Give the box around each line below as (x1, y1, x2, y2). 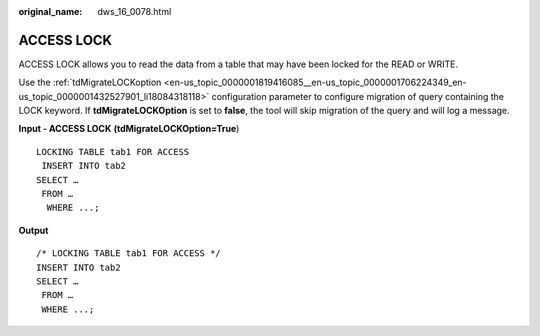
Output (18, 224, 49, 236)
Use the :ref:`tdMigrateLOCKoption (18, 76, 162, 89)
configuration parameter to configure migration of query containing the (211, 90, 505, 102)
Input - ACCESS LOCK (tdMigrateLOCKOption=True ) (18, 123, 240, 135)
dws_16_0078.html (97, 6, 172, 17)
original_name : (18, 6, 83, 17)
